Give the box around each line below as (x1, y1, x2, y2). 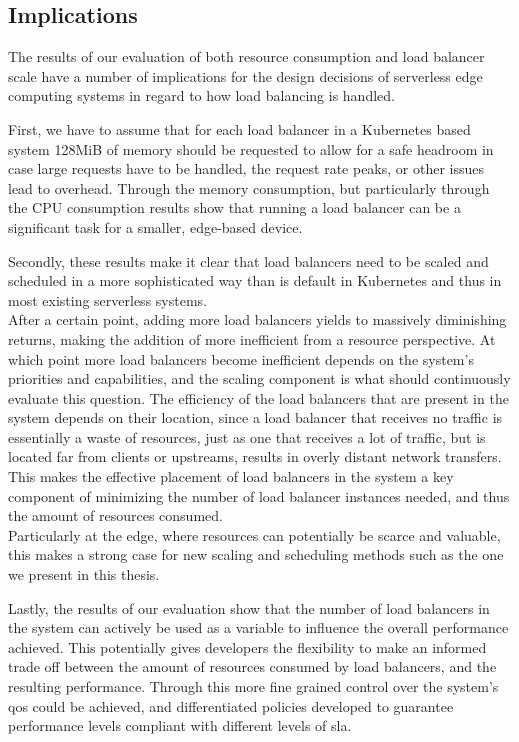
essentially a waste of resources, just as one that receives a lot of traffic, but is (8, 426, 486, 447)
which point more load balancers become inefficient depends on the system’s (8, 348, 474, 369)
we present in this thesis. (8, 564, 160, 585)
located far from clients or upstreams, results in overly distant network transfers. (8, 446, 502, 467)
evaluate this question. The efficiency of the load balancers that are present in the (8, 387, 509, 408)
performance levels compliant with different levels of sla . (8, 715, 352, 736)
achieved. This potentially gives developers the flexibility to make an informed (8, 636, 487, 657)
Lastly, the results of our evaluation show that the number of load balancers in (8, 597, 490, 618)
